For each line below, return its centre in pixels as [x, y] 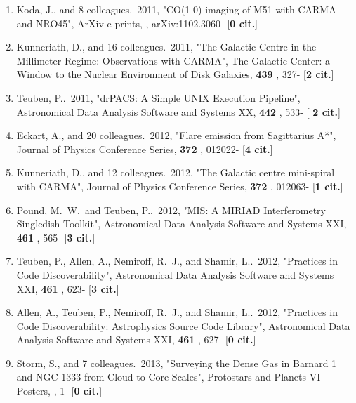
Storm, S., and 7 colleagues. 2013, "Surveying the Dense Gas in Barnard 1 [177, 363]
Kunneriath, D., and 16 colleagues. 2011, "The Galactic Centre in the [166, 47]
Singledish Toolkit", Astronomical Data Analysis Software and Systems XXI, [182, 224]
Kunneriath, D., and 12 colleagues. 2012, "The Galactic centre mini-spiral [176, 172]
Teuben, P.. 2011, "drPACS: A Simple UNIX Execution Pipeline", [158, 97]
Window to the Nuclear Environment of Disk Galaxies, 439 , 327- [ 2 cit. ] [175, 74]
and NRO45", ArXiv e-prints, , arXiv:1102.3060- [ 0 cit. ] [137, 23]
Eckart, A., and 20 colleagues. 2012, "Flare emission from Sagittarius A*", [176, 135]
